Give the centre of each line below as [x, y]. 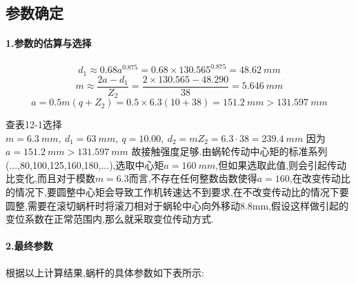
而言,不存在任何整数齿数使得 [193, 178]
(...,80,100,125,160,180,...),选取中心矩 [85, 164]
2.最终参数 [29, 246]
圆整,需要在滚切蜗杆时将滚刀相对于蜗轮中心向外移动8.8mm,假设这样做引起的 [177, 205]
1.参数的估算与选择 [49, 43]
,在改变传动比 [320, 178]
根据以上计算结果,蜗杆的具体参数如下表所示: [105, 272]
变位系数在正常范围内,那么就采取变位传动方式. [110, 219]
